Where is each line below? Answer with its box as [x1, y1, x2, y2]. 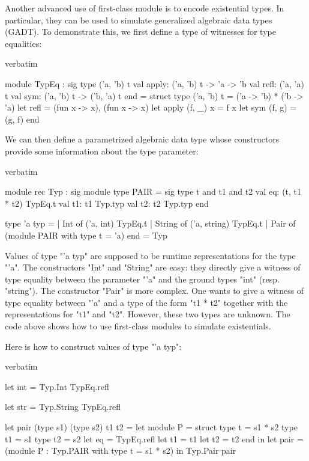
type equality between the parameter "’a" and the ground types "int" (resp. [5, 272, 280, 285]
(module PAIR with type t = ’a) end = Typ [5, 228, 167, 241]
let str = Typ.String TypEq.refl [5, 400, 121, 413]
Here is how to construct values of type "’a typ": [5, 340, 182, 352]
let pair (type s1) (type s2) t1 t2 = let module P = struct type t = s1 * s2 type [5, 421, 298, 433]
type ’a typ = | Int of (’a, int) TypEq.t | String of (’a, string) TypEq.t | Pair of [5, 217, 296, 230]
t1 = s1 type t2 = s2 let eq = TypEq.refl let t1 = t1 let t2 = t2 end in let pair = [5, 432, 304, 445]
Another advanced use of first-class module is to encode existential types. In [5, 2, 284, 14]
